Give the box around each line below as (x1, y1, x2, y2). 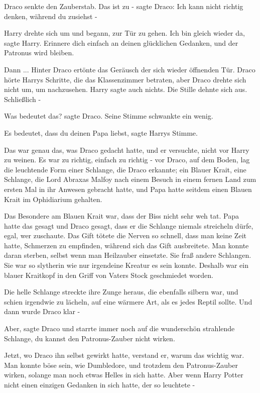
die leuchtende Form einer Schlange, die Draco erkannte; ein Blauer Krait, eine (4, 164, 246, 174)
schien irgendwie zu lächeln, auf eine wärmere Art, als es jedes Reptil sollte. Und (4, 296, 252, 307)
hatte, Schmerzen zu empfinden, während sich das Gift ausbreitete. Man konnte (4, 240, 249, 250)
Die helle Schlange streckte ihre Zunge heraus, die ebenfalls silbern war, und (4, 286, 238, 297)
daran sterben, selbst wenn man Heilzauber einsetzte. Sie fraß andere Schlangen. (4, 250, 251, 260)
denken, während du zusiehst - (4, 11, 97, 21)
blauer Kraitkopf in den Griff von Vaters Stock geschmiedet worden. (4, 269, 213, 280)
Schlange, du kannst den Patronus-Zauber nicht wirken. (4, 333, 175, 343)
